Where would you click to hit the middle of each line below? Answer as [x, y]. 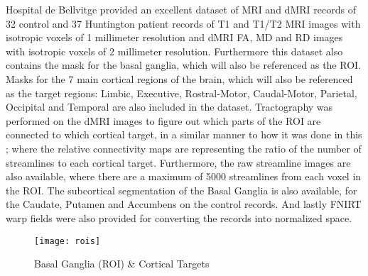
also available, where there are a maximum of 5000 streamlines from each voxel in [184, 176]
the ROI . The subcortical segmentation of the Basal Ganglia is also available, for [182, 190]
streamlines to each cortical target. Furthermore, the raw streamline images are [178, 162]
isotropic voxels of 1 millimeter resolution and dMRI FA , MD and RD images [174, 37]
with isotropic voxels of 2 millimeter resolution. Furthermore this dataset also [174, 51]
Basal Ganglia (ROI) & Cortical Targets [122, 264]
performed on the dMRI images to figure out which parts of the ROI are [163, 120]
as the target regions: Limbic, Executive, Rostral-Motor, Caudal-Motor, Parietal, [182, 93]
